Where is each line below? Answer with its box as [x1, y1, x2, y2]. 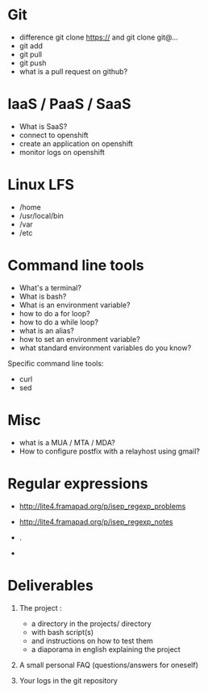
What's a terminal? [19, 282, 82, 292]
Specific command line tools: [7, 358, 104, 368]
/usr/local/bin [19, 211, 64, 220]
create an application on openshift [19, 139, 134, 148]
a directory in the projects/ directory [31, 619, 152, 628]
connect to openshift [19, 130, 89, 140]
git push [19, 58, 47, 68]
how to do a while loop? [19, 317, 98, 327]
